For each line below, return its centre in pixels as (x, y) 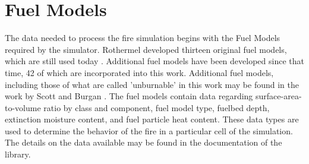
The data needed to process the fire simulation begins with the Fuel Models (143, 38)
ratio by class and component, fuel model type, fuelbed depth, (157, 107)
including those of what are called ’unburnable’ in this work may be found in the (152, 84)
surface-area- (279, 96)
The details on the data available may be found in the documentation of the (144, 142)
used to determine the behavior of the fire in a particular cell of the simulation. (149, 130)
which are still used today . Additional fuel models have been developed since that (154, 61)
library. (18, 154)
